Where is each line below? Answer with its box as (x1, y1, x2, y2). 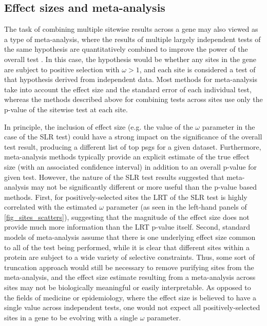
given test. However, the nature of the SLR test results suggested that (4, 171, 224, 182)
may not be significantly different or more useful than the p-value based (31, 181, 257, 192)
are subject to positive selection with (4, 64, 120, 74)
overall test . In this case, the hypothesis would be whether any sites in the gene (4, 53, 256, 64)
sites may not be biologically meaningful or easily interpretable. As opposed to (4, 282, 251, 293)
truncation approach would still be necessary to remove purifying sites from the (4, 261, 254, 272)
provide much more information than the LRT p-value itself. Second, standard (4, 221, 251, 232)
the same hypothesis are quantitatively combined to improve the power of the (4, 44, 248, 54)
